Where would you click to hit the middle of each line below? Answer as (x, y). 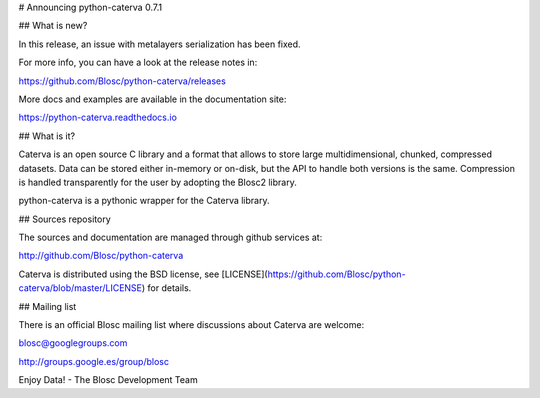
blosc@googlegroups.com (73, 343)
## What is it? (46, 136)
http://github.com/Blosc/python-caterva (101, 256)
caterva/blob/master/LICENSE (80, 288)
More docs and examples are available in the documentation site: (152, 99)
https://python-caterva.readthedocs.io (97, 117)
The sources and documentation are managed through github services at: (170, 237)
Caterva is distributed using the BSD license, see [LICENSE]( (143, 274)
